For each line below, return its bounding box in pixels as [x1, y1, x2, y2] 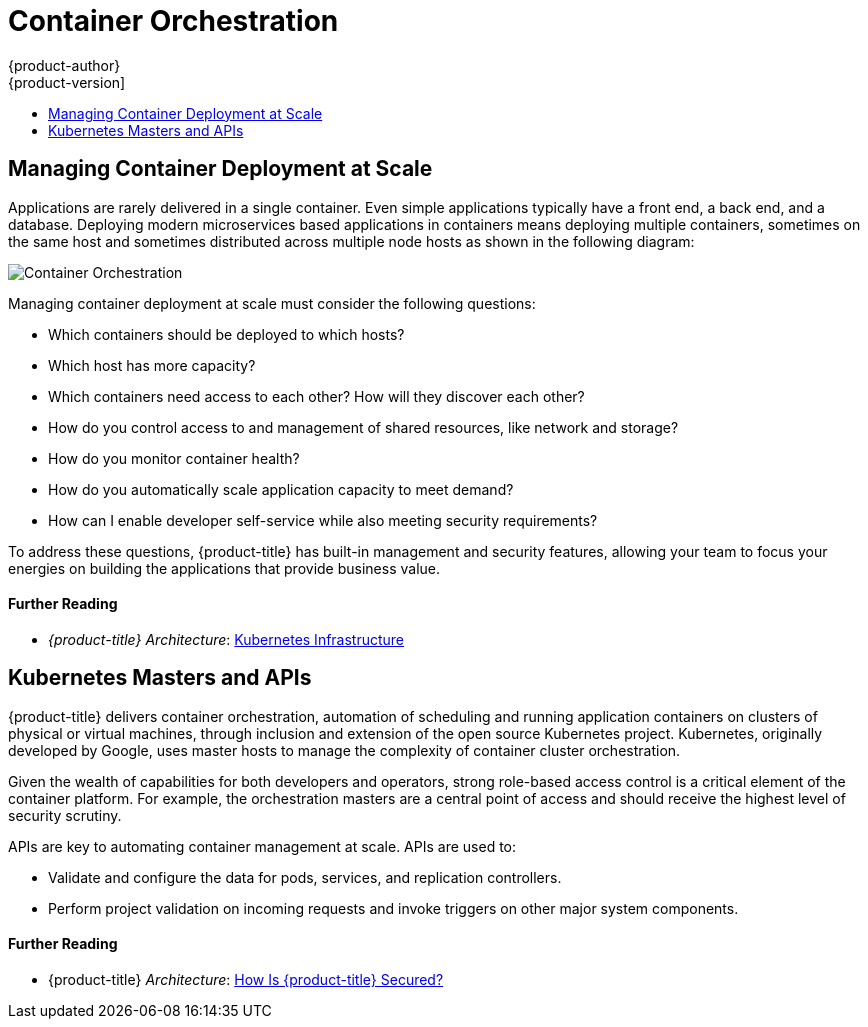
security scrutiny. [8, 806, 122, 824]
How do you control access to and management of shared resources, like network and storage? [48, 418, 679, 436]
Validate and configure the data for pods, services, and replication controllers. [48, 868, 562, 886]
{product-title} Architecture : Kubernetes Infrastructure [48, 630, 405, 648]
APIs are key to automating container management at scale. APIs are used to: [8, 837, 517, 855]
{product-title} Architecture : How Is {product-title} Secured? [48, 970, 444, 988]
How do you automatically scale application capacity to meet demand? [48, 480, 514, 498]
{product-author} [8, 56, 121, 74]
